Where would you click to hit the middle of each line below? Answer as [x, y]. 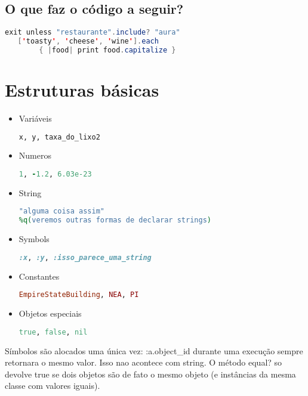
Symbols [34, 239]
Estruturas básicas [82, 90]
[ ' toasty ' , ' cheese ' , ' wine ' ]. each [88, 41]
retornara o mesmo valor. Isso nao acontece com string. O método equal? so [144, 362]
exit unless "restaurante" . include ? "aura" [93, 33]
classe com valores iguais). [53, 386]
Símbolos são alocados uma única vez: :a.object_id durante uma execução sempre [154, 350]
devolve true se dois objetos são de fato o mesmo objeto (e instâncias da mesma [150, 374]
